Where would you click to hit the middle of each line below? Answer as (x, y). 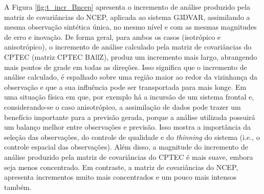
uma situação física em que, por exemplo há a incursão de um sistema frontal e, (129, 97)
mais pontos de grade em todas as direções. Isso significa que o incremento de (126, 67)
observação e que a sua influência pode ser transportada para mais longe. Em (125, 87)
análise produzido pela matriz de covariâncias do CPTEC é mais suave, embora (129, 156)
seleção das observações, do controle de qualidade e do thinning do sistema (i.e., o (132, 137)
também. (18, 187)
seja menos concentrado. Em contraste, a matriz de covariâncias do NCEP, (121, 167)
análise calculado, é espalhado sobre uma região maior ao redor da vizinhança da (131, 77)
